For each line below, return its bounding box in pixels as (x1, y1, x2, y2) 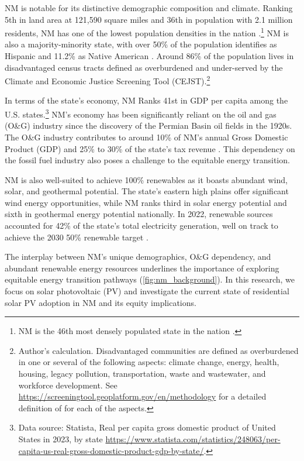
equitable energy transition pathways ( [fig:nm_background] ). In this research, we (5, 273, 295, 285)
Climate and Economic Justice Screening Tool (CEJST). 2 (5, 73, 210, 87)
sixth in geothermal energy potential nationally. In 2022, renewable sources (5, 208, 273, 220)
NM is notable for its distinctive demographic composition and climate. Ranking (5, 2, 293, 13)
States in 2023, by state (18, 432, 103, 445)
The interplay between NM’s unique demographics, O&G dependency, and (5, 250, 271, 263)
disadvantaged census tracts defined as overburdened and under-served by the (5, 61, 283, 73)
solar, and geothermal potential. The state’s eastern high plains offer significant (5, 185, 289, 197)
